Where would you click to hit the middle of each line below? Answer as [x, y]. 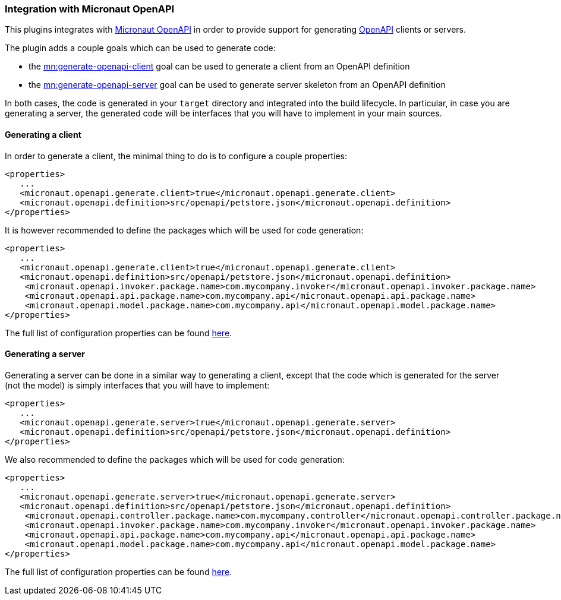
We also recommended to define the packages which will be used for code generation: [175, 459]
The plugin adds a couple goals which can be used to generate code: [140, 48]
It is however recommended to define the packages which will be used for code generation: [184, 230]
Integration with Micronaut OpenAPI [90, 9]
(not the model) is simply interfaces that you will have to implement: [137, 385]
